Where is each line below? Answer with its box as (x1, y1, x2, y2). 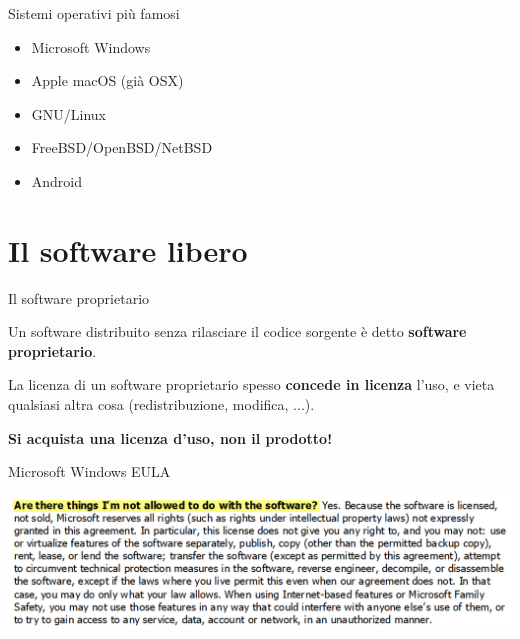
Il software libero (8, 229, 248, 270)
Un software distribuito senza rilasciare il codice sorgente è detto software (8, 321, 467, 342)
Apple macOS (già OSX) (31, 70, 184, 91)
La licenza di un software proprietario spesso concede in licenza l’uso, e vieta (8, 374, 495, 395)
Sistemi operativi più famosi (8, 3, 180, 23)
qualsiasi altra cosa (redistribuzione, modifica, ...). (8, 394, 315, 415)
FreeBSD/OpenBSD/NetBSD (31, 137, 213, 158)
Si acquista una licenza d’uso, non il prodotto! (8, 427, 333, 448)
